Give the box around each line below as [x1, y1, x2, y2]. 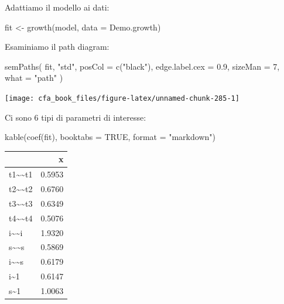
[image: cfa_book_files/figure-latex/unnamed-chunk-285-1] [5, 94, 239, 103]
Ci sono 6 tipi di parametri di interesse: [5, 111, 146, 123]
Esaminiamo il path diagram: [5, 40, 110, 53]
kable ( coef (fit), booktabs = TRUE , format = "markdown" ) [5, 131, 215, 143]
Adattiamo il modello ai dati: [5, 1, 110, 13]
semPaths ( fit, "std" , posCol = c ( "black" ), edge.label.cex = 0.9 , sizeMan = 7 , [5, 60, 280, 72]
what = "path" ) [5, 71, 63, 84]
